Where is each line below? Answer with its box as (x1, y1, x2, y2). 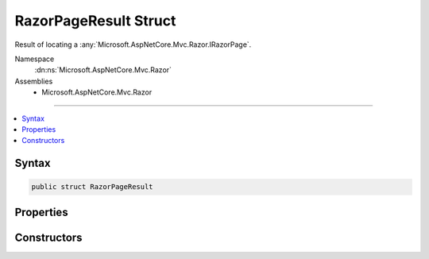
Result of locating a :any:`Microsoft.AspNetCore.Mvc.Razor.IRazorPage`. (14, 40, 252, 49)
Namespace (14, 54, 55, 64)
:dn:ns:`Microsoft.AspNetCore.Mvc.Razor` (34, 65, 172, 75)
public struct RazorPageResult (31, 183, 154, 191)
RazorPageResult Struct (14, 12, 176, 29)
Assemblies (14, 76, 53, 86)
